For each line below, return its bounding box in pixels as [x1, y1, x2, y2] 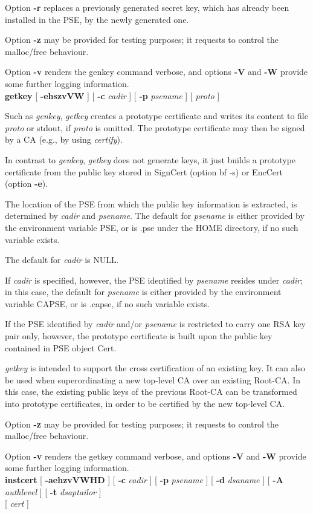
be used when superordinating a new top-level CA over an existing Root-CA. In [5, 373, 300, 386]
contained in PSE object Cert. [5, 341, 117, 354]
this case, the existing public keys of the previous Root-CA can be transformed [5, 385, 297, 398]
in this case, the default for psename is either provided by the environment [5, 285, 282, 298]
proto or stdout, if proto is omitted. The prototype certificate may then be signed [5, 121, 305, 134]
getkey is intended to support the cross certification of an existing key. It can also [5, 362, 306, 374]
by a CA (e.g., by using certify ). [5, 133, 123, 146]
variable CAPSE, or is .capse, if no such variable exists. [5, 297, 210, 310]
